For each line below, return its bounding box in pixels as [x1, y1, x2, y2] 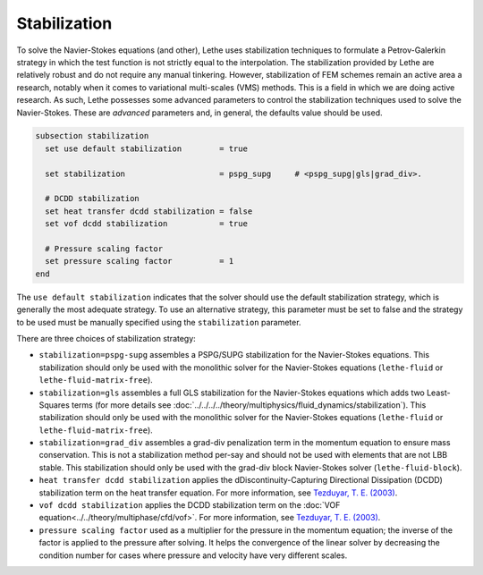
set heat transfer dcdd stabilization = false [45, 206, 253, 216]
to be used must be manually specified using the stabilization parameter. [16, 317, 301, 327]
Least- [426, 387, 451, 398]
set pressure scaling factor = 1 [45, 256, 234, 266]
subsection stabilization [35, 131, 149, 141]
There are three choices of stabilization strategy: [16, 333, 196, 343]
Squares [38, 399, 71, 410]
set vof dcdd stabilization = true [45, 219, 248, 229]
